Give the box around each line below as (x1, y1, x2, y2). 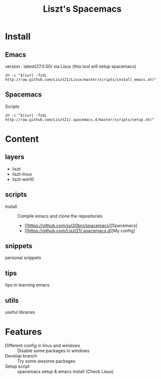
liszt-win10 (12, 176, 34, 182)
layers (5, 153, 24, 161)
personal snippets (5, 255, 42, 261)
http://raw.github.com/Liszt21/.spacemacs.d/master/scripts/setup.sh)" (5, 117, 154, 122)
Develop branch (5, 353, 38, 358)
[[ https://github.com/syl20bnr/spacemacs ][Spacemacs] (24, 222, 138, 228)
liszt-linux (12, 171, 32, 177)
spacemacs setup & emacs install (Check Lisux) (17, 369, 114, 374)
